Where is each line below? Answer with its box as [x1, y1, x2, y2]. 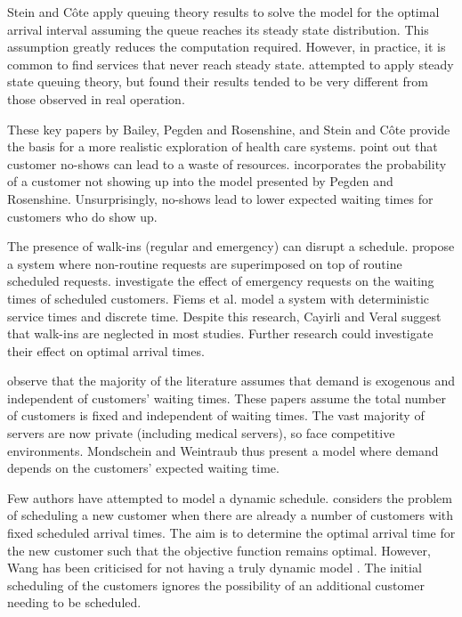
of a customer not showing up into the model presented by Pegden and [7, 172, 393, 191]
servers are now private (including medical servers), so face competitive [7, 424, 395, 442]
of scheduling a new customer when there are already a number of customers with [7, 506, 454, 524]
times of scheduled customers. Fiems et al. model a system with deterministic [7, 288, 430, 307]
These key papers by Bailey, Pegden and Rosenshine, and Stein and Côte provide [7, 119, 450, 138]
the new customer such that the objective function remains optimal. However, [7, 540, 431, 559]
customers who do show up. [7, 207, 158, 225]
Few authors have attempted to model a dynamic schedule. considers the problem [7, 488, 452, 507]
